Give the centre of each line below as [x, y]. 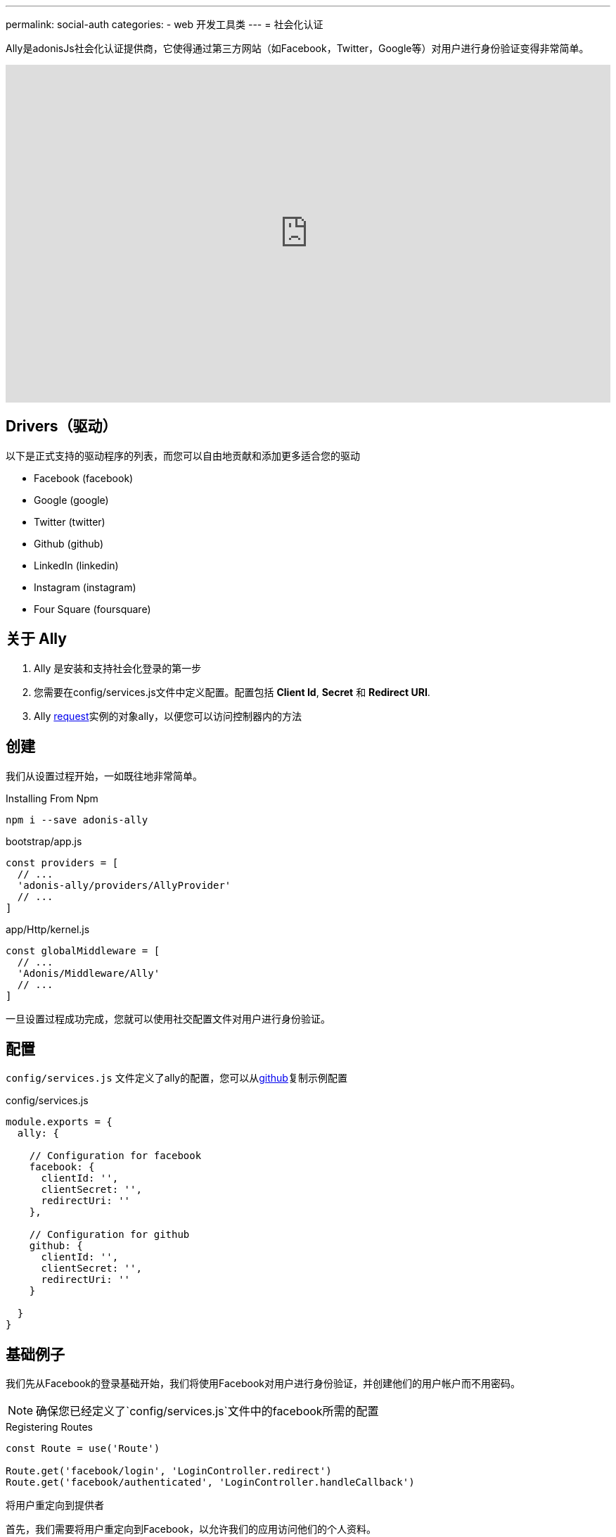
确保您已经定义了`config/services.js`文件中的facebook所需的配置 [207, 1411]
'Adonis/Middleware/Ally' [89, 973]
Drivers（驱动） [62, 426]
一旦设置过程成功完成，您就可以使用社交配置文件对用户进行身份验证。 [168, 1018]
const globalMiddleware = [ [83, 950]
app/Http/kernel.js [48, 929]
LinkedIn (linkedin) [76, 565]
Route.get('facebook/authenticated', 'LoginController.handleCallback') [210, 1482]
